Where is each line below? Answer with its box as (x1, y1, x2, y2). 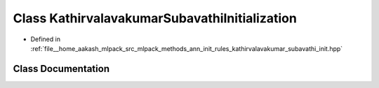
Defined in (30, 35, 61, 43)
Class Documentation (13, 63, 110, 75)
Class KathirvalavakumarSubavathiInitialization (13, 10, 298, 26)
